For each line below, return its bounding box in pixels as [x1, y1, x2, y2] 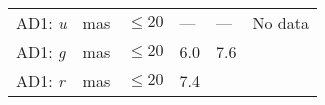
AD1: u [16, 11, 67, 34]
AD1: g [16, 40, 66, 63]
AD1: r [16, 69, 65, 92]
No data [252, 11, 309, 34]
